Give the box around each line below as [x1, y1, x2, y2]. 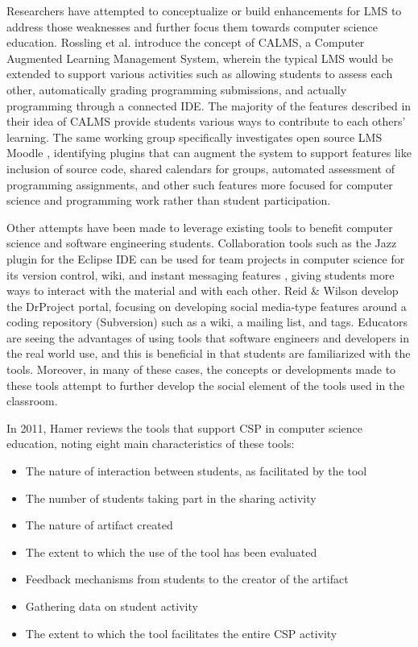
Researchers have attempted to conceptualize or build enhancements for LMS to [6, 2, 402, 19]
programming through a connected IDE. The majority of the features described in [6, 97, 412, 114]
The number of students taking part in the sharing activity [25, 489, 317, 506]
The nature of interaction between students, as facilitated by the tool [25, 462, 367, 479]
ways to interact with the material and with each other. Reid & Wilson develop [6, 282, 399, 299]
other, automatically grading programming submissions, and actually [6, 81, 347, 97]
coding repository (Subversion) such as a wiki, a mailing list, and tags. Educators [6, 313, 408, 330]
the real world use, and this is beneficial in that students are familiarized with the [6, 345, 411, 362]
